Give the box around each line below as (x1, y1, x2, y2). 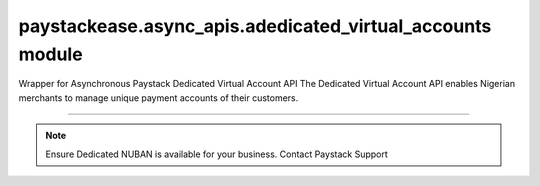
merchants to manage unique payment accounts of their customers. (18, 91, 299, 104)
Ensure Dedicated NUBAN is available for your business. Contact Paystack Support (45, 148, 389, 160)
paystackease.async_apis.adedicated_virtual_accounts (18, 15, 492, 37)
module (18, 43, 84, 65)
